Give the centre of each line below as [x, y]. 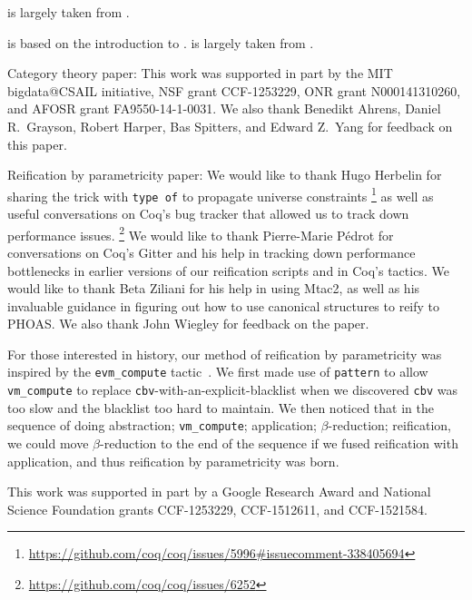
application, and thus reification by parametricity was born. [173, 461]
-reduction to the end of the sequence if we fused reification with [279, 443]
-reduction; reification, [389, 425]
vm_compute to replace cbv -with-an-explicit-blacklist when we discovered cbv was [232, 390]
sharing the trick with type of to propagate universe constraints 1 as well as [221, 194]
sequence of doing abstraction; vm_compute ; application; [162, 425]
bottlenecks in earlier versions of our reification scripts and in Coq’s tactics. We [228, 270]
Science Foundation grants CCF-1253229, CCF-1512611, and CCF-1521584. [217, 509]
